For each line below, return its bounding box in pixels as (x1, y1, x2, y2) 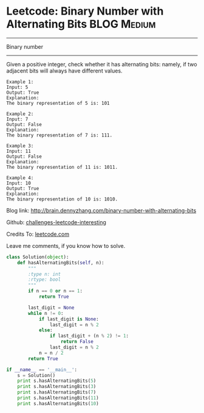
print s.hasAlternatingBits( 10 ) (17, 400, 99, 406)
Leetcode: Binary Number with (6, 4, 164, 18)
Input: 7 (6, 116, 29, 122)
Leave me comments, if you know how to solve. (6, 242, 126, 249)
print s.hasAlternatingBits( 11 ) (17, 395, 99, 401)
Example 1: (6, 79, 34, 85)
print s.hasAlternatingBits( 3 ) (17, 384, 97, 390)
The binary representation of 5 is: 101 (6, 100, 110, 106)
